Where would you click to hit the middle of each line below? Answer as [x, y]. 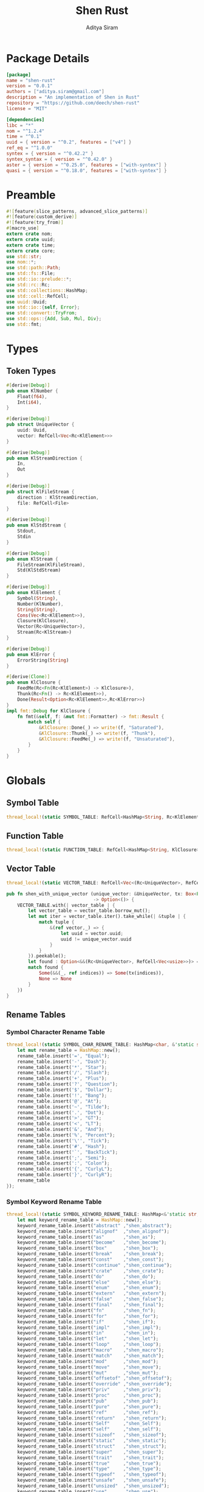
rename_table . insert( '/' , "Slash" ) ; [64, 1073]
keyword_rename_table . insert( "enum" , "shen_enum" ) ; [90, 1288]
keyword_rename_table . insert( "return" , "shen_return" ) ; [92, 1418]
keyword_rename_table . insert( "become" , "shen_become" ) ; [92, 1242]
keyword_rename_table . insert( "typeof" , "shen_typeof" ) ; [92, 1475]
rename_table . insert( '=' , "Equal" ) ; [64, 1056]
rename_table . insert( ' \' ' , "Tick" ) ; [64, 1141]
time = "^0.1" [24, 137]
